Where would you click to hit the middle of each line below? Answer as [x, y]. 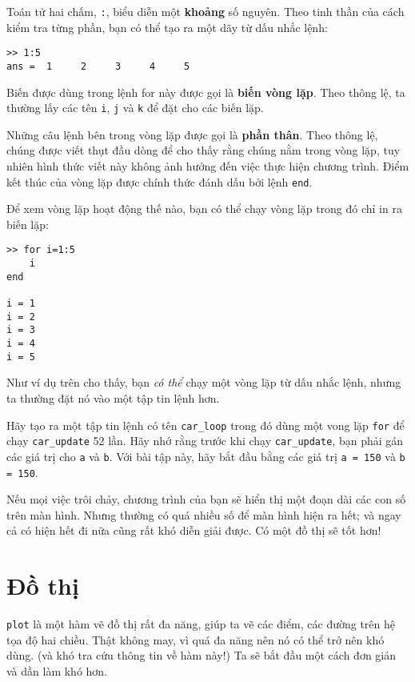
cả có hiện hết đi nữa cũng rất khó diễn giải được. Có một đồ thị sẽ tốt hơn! [194, 530]
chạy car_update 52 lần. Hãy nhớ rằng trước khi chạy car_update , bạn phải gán [205, 441]
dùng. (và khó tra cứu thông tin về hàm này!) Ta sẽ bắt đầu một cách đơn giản [202, 655]
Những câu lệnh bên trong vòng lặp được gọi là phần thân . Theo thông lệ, [192, 134]
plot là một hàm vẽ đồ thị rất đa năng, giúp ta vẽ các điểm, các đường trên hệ [201, 624]
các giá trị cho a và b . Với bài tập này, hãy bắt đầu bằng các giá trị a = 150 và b [206, 456]
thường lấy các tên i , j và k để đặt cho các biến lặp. [135, 108]
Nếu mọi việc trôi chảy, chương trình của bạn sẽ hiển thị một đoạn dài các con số [206, 499]
